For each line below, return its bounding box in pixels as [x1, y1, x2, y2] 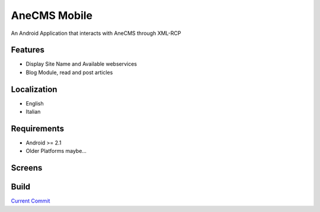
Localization [11, 84, 57, 94]
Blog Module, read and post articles [25, 69, 113, 76]
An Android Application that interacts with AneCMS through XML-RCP [11, 30, 181, 37]
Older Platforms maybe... [25, 147, 87, 155]
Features [11, 45, 44, 55]
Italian [25, 108, 41, 115]
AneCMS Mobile [11, 9, 93, 22]
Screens [11, 163, 43, 173]
